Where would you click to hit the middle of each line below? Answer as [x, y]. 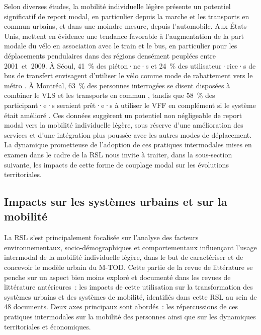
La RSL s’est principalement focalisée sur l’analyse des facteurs [101, 237]
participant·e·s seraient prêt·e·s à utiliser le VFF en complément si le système [130, 105]
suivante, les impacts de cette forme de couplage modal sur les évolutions [116, 164]
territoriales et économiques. [48, 326]
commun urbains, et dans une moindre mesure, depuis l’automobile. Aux [116, 26]
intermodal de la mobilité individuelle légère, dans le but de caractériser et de [124, 257]
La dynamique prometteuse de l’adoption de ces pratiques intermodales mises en [128, 145]
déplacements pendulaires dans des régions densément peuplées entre [110, 55]
